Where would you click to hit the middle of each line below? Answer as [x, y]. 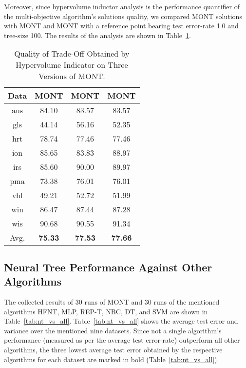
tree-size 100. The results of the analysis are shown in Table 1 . [97, 35]
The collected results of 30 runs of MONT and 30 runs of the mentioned [112, 301]
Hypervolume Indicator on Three [72, 65]
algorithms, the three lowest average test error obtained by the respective [113, 349]
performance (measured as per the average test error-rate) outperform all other [122, 340]
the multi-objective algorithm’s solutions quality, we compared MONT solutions [123, 16]
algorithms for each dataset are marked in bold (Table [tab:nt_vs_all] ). [112, 359]
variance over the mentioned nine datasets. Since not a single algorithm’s [113, 330]
